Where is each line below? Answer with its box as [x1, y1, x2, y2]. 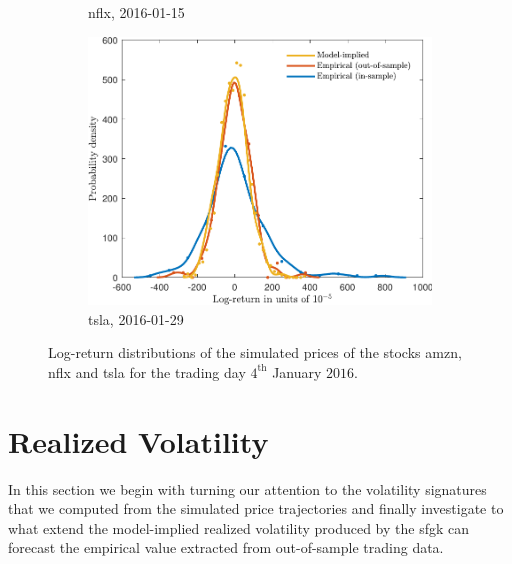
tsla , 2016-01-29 [88, 308, 184, 329]
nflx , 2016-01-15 [88, 2, 185, 22]
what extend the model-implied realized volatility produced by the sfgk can [8, 517, 470, 538]
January [272, 361, 322, 382]
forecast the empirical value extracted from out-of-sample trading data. [8, 537, 444, 558]
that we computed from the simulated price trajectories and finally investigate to [8, 498, 504, 519]
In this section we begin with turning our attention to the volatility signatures [8, 478, 487, 499]
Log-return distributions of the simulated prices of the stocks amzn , [48, 342, 462, 363]
